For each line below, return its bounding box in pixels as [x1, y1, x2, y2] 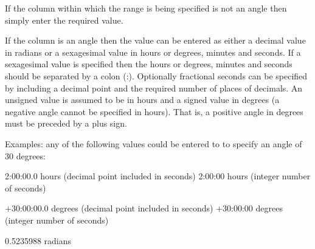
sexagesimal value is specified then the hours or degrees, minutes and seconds [5, 58, 292, 70]
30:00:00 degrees [223, 202, 283, 214]
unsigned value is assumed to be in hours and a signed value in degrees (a [5, 93, 280, 106]
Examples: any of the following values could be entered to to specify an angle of [5, 137, 302, 150]
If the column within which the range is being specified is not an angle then [5, 2, 287, 14]
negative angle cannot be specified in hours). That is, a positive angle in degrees [5, 105, 303, 118]
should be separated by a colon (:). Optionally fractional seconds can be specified [5, 69, 308, 82]
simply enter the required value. [5, 13, 123, 26]
